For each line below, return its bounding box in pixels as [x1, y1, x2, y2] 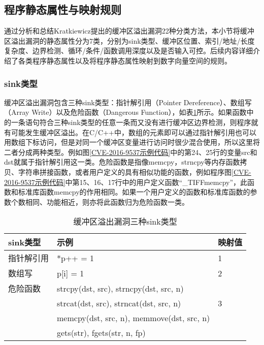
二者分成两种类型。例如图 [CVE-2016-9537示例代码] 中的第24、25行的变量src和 [4, 146, 257, 157]
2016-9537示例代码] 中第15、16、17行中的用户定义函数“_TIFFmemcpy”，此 [4, 176, 248, 187]
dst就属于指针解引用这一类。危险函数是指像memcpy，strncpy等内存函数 [4, 156, 240, 167]
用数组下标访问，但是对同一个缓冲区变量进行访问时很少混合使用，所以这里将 [4, 137, 260, 147]
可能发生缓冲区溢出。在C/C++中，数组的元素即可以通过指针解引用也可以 [11, 127, 256, 137]
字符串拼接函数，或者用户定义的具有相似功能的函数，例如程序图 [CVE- [18, 166, 251, 177]
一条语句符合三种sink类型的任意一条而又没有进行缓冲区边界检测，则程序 [11, 116, 251, 127]
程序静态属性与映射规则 [4, 2, 121, 17]
